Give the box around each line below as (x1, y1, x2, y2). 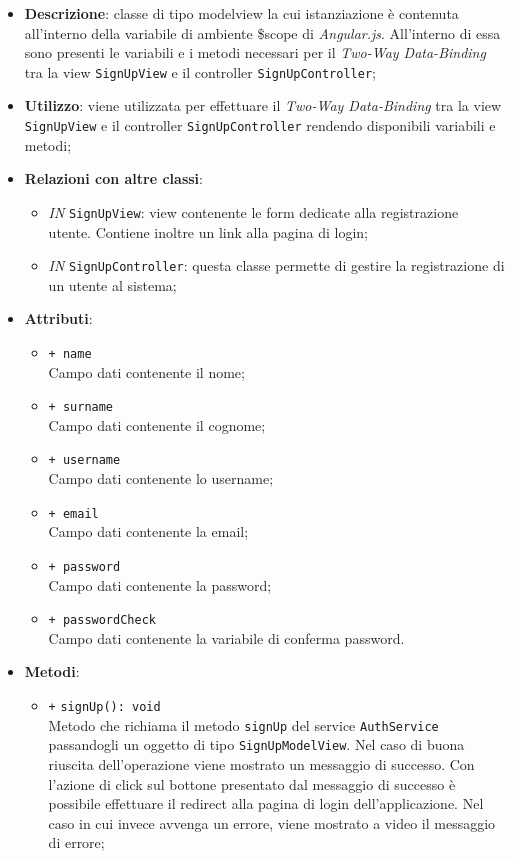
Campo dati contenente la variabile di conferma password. (48, 627, 405, 648)
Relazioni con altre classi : (24, 168, 203, 189)
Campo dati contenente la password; (48, 574, 272, 595)
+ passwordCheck (48, 613, 156, 628)
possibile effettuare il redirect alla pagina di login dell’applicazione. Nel (48, 793, 484, 814)
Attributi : (24, 308, 93, 329)
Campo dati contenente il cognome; (48, 414, 266, 435)
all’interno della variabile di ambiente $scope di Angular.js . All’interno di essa (24, 22, 501, 43)
